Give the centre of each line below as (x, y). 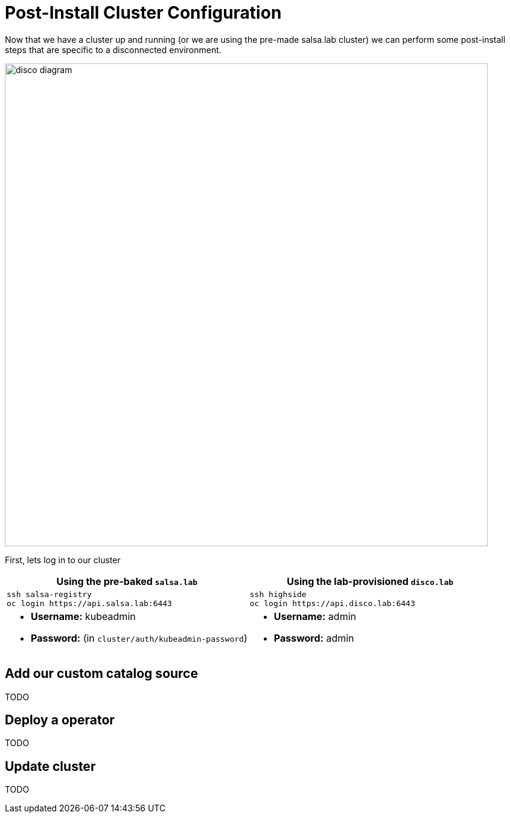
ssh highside (278, 594)
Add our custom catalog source (101, 674)
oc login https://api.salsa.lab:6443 (89, 603)
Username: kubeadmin (83, 616)
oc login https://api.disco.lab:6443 (332, 603)
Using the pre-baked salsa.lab (127, 581)
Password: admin (314, 638)
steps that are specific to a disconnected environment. (113, 50)
